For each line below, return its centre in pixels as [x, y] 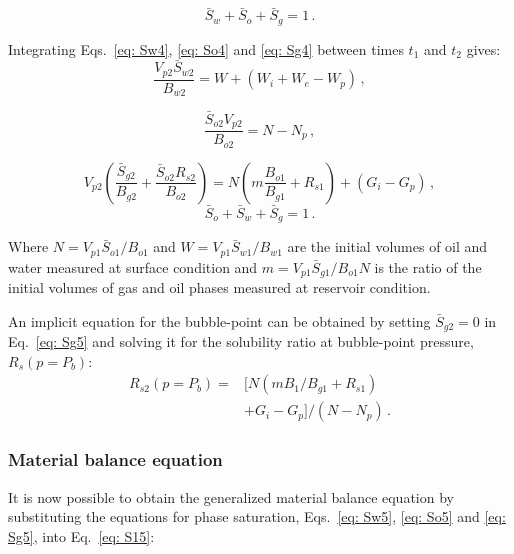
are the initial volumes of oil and [387, 246]
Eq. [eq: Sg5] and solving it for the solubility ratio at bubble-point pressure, [241, 341]
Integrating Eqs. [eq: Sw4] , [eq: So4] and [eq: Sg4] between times [206, 48]
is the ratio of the [428, 266]
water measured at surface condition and [133, 266]
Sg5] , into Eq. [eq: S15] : [81, 535]
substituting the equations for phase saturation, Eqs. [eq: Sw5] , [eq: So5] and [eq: [257, 516]
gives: [483, 48]
